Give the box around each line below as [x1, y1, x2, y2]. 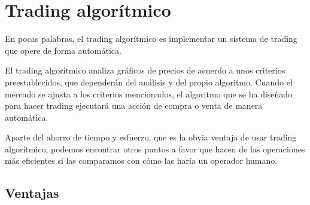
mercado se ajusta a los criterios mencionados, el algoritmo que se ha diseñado [5, 87, 293, 100]
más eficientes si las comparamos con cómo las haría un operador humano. [5, 154, 278, 167]
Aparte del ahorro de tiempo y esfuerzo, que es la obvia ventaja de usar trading [5, 131, 297, 143]
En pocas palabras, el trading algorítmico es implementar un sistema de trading [5, 32, 297, 45]
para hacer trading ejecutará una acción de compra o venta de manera [5, 99, 263, 112]
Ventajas [5, 183, 59, 202]
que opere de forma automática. [5, 44, 121, 56]
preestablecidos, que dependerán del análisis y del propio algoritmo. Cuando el [5, 75, 293, 88]
